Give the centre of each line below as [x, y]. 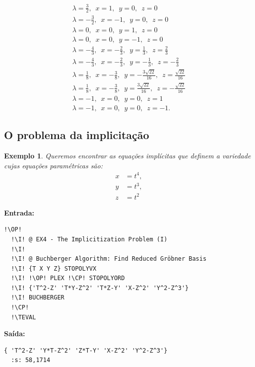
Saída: [15, 333]
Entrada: [19, 212]
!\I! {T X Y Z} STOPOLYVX [54, 268]
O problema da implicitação [77, 135]
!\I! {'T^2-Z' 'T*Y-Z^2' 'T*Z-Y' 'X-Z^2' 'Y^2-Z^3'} [100, 288]
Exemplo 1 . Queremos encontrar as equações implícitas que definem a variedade [127, 155]
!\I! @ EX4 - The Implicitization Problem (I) [89, 239]
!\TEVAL [24, 317]
